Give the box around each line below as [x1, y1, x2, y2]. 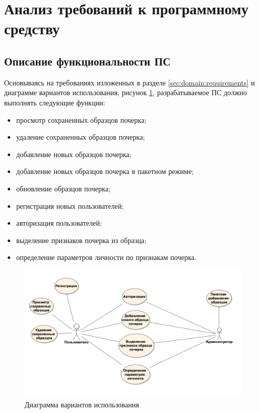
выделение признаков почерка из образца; [16, 234, 146, 245]
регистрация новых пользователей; [16, 200, 124, 211]
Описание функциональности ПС [4, 53, 171, 69]
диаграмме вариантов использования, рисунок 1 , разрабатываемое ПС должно [4, 87, 247, 98]
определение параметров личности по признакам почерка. [16, 252, 197, 263]
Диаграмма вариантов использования [25, 399, 139, 409]
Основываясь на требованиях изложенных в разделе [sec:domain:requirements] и [4, 77, 255, 88]
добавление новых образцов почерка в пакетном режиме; [16, 166, 194, 177]
